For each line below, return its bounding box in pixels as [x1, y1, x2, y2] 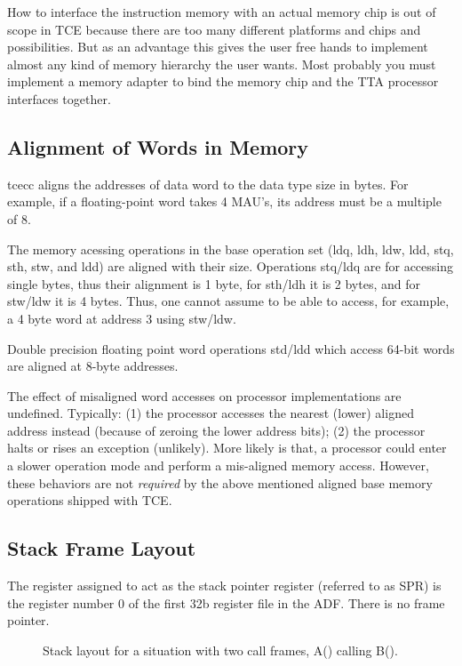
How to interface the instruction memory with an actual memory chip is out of [7, 3, 436, 20]
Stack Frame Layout [7, 534, 196, 562]
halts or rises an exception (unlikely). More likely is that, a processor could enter [7, 438, 447, 457]
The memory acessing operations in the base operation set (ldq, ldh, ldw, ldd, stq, [7, 239, 454, 258]
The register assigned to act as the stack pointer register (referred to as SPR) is [7, 576, 442, 595]
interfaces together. [7, 89, 111, 108]
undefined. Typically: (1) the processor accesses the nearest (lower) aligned [7, 404, 414, 422]
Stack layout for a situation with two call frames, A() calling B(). [43, 640, 398, 659]
